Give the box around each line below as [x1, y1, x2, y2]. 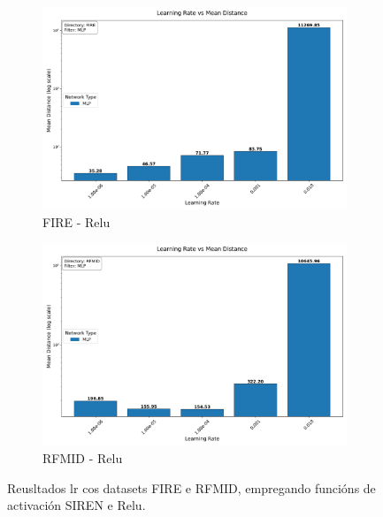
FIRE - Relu [42, 212, 111, 231]
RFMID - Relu [42, 449, 123, 467]
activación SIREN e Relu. [7, 496, 146, 514]
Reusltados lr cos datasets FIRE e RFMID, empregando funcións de [7, 478, 376, 497]
